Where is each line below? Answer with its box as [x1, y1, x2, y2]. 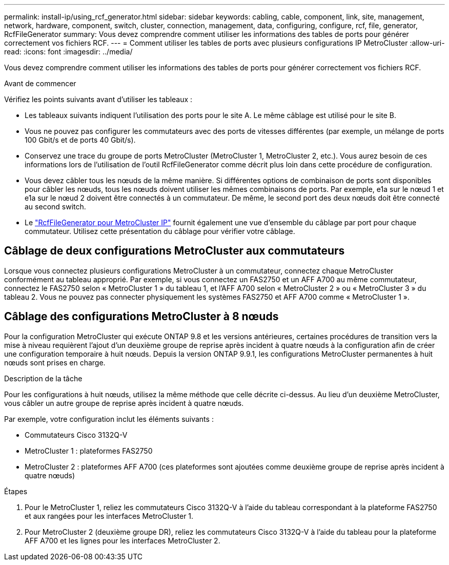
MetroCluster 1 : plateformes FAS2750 [25, 446, 153, 455]
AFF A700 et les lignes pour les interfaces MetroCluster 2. [25, 536, 220, 545]
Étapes [4, 486, 28, 496]
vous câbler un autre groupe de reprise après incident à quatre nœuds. [4, 398, 244, 407]
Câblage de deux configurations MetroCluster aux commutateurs [4, 244, 345, 258]
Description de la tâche [4, 374, 83, 383]
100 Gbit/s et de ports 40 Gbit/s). [25, 135, 136, 144]
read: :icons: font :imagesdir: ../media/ [4, 47, 133, 56]
